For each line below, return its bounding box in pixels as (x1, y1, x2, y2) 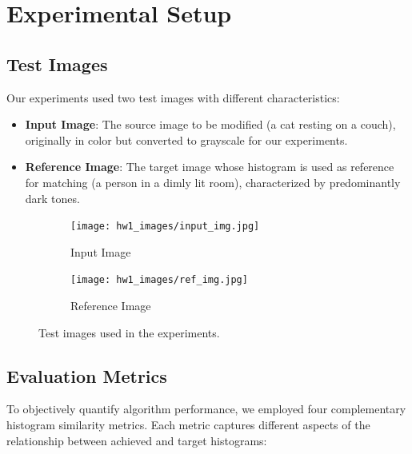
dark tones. (25, 189, 80, 206)
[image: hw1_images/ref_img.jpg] (70, 274, 248, 286)
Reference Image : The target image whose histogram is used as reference (25, 158, 394, 175)
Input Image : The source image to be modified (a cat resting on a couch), (25, 116, 396, 133)
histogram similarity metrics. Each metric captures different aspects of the (6, 416, 370, 433)
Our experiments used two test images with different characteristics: (6, 89, 340, 106)
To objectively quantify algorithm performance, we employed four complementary (6, 400, 406, 417)
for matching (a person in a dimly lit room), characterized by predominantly (25, 173, 401, 190)
